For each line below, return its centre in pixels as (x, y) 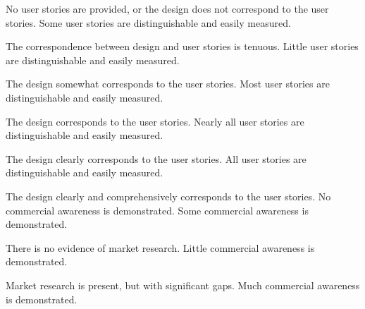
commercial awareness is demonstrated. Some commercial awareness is (157, 210)
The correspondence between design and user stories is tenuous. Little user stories (182, 46)
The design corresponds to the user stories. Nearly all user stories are (155, 121)
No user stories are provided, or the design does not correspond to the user (167, 8)
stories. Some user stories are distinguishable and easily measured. (148, 22)
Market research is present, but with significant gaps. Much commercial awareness (183, 285)
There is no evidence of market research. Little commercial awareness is (160, 247)
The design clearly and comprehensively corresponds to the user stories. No (168, 196)
